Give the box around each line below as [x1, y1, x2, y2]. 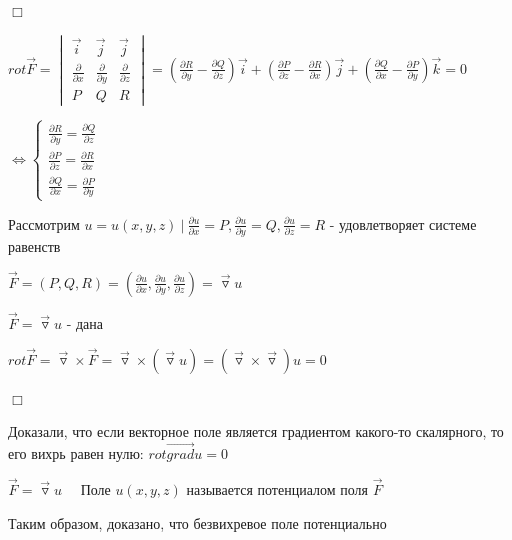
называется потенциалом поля [186, 478, 368, 499]
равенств [8, 235, 61, 256]
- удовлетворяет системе [329, 213, 477, 234]
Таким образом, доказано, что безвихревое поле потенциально [8, 512, 387, 533]
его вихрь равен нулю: [8, 443, 144, 464]
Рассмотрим [8, 213, 80, 234]
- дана [66, 312, 104, 333]
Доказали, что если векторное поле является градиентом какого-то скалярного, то [8, 421, 504, 442]
